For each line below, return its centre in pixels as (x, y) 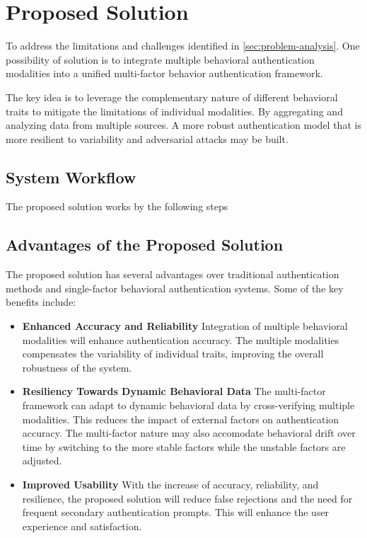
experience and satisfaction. (82, 526)
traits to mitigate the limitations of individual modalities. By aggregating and (174, 111)
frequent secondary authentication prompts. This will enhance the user (176, 512)
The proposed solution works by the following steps (117, 206)
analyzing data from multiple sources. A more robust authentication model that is (183, 125)
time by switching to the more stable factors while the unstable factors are (184, 446)
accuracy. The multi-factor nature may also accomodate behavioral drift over (189, 433)
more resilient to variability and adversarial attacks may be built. (147, 138)
